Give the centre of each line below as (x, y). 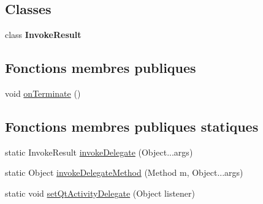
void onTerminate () (43, 93)
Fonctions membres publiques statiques (132, 126)
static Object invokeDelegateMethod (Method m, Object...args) (124, 172)
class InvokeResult (43, 35)
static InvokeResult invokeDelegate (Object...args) (99, 152)
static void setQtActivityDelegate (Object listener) (100, 193)
